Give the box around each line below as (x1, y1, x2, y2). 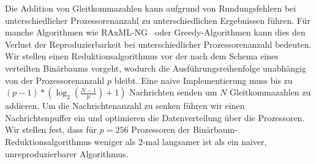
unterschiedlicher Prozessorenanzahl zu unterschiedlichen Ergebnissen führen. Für (5, 13, 310, 26)
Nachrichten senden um (129, 86, 217, 99)
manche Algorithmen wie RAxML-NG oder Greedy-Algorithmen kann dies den (5, 26, 306, 39)
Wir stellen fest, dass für (5, 123, 97, 136)
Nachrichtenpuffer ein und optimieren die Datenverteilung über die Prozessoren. (5, 111, 305, 124)
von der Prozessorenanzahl (5, 73, 105, 86)
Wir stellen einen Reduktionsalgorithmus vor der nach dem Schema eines (5, 50, 279, 62)
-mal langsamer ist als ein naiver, (142, 135, 267, 147)
